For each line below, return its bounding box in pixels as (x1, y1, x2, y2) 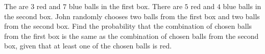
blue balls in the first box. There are (68, 1, 183, 11)
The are (4, 1, 29, 11)
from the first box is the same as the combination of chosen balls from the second (4, 30, 259, 41)
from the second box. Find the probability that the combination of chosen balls (4, 21, 252, 31)
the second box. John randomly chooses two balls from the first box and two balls (4, 11, 260, 21)
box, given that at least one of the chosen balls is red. (4, 40, 172, 51)
